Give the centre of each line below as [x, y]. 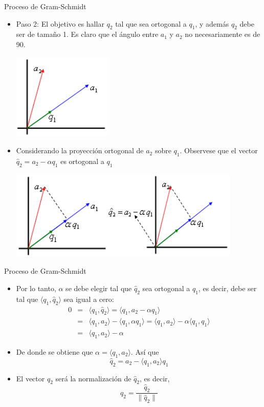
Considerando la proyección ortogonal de [80, 150]
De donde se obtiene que [54, 352]
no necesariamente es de [223, 34]
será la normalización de [93, 378]
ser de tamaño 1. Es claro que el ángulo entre [87, 34]
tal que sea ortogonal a [151, 23]
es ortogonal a [82, 161]
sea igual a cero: [89, 299]
